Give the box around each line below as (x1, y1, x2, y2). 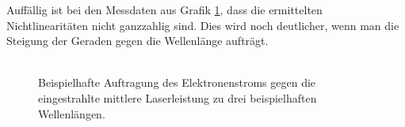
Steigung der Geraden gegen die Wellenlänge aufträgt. (6, 32, 269, 49)
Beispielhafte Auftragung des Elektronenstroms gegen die (38, 74, 316, 91)
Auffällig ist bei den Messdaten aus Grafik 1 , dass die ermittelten (6, 2, 323, 17)
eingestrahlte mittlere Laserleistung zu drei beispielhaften (38, 89, 317, 106)
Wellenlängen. (38, 105, 105, 121)
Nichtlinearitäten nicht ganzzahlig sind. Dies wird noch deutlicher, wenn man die (6, 17, 399, 33)
